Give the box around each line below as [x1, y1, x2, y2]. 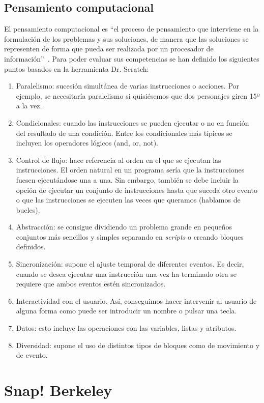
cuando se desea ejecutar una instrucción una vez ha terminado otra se [16, 268, 237, 279]
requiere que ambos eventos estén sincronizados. [16, 278, 166, 289]
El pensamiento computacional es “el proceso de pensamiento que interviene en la [4, 23, 259, 34]
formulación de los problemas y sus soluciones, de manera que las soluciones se [4, 33, 249, 44]
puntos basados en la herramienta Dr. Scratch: [4, 63, 149, 74]
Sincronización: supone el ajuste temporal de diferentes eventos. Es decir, [16, 258, 244, 269]
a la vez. [16, 100, 42, 111]
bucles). [16, 204, 40, 215]
